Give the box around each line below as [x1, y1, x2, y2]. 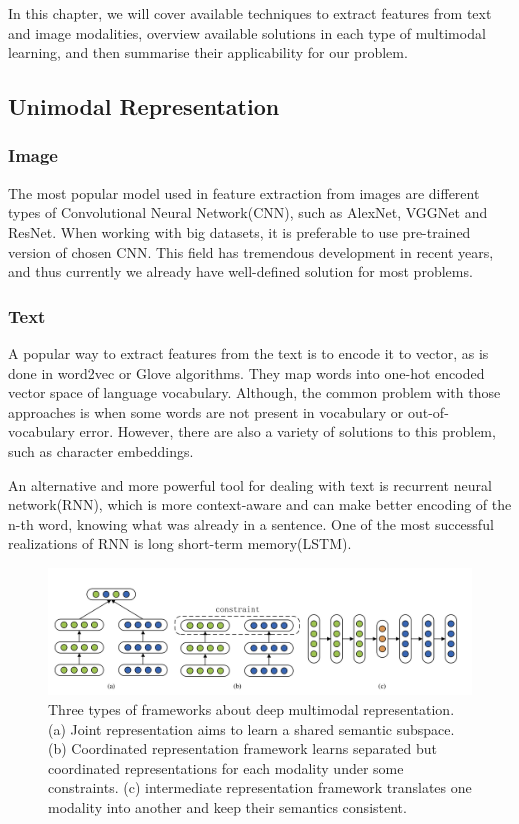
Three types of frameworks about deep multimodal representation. [48, 699, 455, 720]
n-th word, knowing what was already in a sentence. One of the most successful [8, 513, 494, 534]
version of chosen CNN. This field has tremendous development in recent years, [8, 241, 494, 262]
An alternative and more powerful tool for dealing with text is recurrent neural [8, 474, 492, 495]
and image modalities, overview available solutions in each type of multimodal [8, 22, 486, 43]
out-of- [407, 401, 449, 422]
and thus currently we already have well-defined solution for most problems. [8, 261, 473, 282]
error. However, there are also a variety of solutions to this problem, [79, 421, 496, 442]
